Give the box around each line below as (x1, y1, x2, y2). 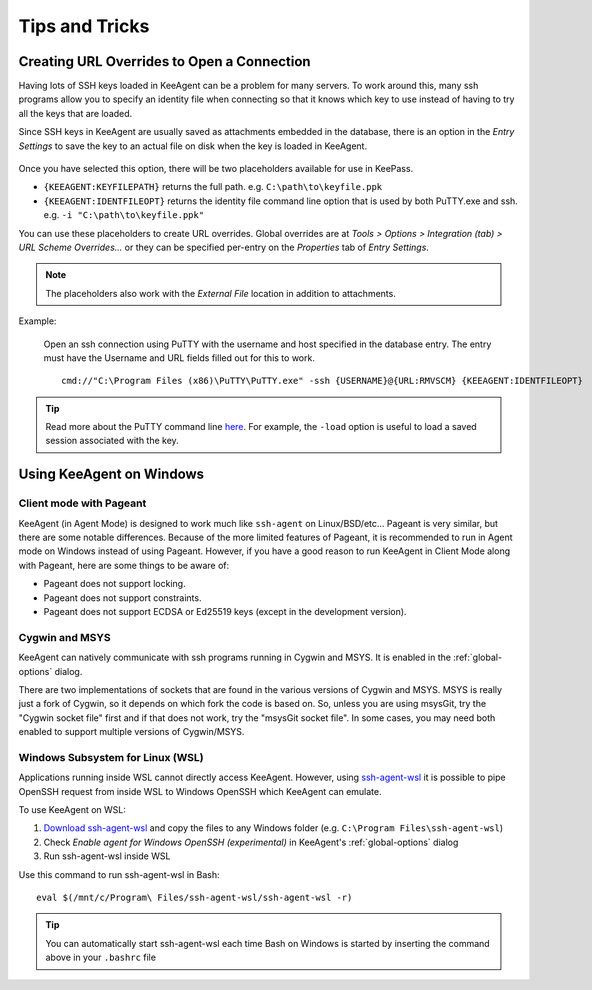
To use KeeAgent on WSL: (18, 804, 127, 815)
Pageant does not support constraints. (43, 591, 202, 604)
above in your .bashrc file (45, 951, 157, 964)
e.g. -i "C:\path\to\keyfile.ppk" (43, 209, 205, 221)
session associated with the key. (45, 435, 179, 447)
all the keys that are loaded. (18, 107, 133, 119)
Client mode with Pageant (18, 496, 147, 510)
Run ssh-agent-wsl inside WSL (43, 850, 171, 862)
